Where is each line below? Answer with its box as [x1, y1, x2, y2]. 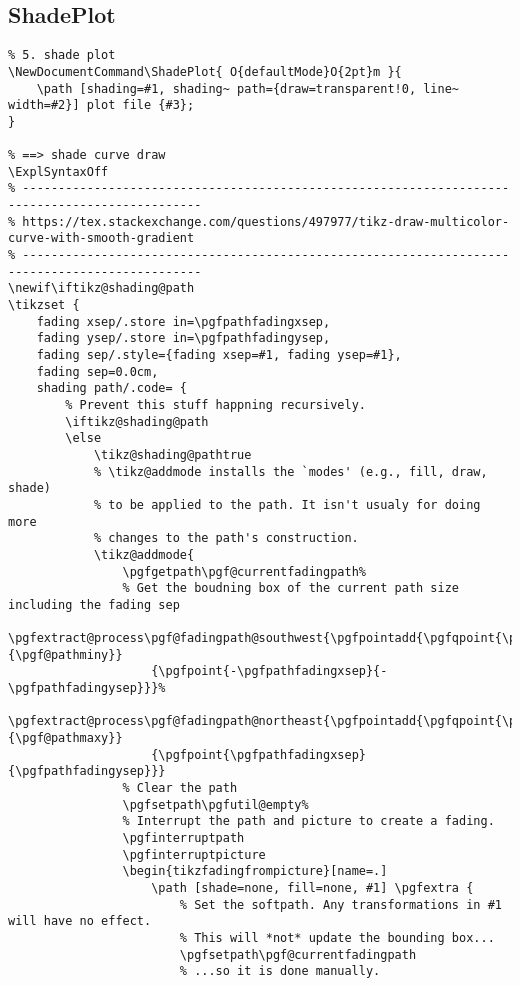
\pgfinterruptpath [122, 831, 245, 846]
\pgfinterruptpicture [122, 847, 266, 862]
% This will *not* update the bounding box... [179, 930, 495, 945]
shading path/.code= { [36, 381, 187, 396]
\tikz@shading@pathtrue [93, 447, 252, 462]
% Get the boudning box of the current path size [122, 581, 460, 596]
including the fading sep [8, 597, 180, 612]
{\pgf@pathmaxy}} [8, 731, 123, 746]
